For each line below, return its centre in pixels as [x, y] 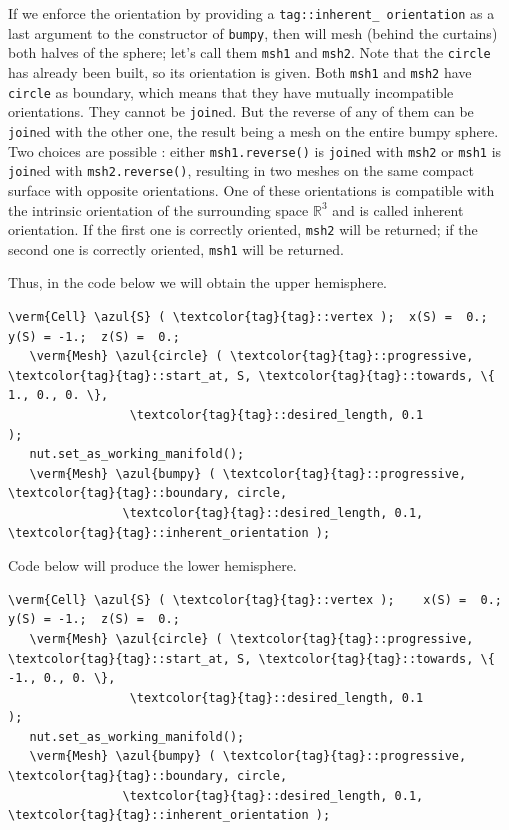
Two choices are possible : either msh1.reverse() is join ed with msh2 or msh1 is [255, 150]
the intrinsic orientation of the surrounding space [158, 209]
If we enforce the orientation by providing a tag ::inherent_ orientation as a [251, 13]
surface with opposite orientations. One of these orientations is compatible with [251, 189]
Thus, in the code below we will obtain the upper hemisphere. [198, 282]
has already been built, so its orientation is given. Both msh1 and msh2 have [240, 71]
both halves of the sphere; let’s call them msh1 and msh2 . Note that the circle [249, 52]
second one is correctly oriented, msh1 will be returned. [176, 248]
